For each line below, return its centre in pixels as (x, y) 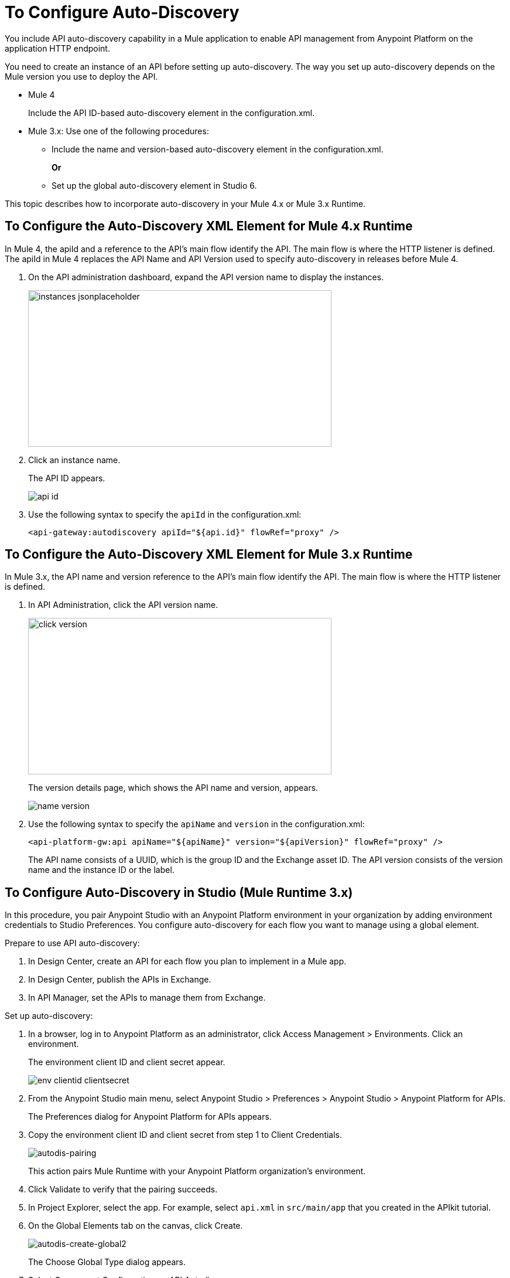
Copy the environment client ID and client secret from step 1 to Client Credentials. (185, 1135)
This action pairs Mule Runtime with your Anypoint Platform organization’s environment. (197, 1171)
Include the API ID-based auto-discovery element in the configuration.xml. (172, 113)
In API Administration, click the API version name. (123, 605)
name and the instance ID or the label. (101, 870)
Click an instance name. (74, 460)
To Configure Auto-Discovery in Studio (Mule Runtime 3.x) (179, 892)
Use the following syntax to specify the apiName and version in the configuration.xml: (196, 824)
